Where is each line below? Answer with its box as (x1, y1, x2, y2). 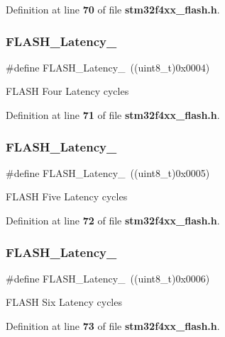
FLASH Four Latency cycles (6, 84, 129, 98)
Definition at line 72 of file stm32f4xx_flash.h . (6, 213, 220, 227)
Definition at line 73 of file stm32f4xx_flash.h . (6, 319, 220, 333)
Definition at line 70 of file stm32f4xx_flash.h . (6, 2, 220, 16)
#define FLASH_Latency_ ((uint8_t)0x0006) (6, 270, 210, 285)
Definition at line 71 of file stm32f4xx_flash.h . (6, 108, 220, 122)
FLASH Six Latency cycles (6, 295, 122, 309)
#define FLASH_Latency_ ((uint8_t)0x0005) (6, 165, 210, 180)
